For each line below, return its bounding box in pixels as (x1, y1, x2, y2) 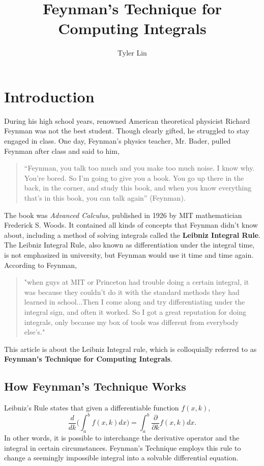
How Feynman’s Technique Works (4, 378, 186, 394)
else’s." (24, 326, 45, 337)
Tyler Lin (118, 47, 147, 58)
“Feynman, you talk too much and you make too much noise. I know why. (24, 162, 255, 173)
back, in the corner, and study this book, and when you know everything (24, 182, 252, 193)
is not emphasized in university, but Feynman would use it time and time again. (4, 249, 254, 260)
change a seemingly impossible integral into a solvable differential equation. (4, 452, 239, 463)
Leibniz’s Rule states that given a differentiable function (4, 402, 179, 413)
